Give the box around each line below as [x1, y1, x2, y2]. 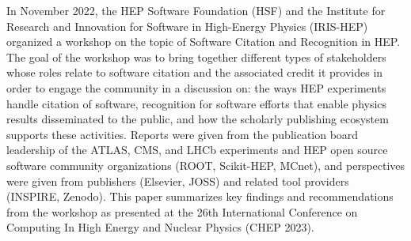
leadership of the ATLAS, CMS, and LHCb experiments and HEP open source [6, 141, 388, 158]
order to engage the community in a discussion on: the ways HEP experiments [6, 79, 386, 96]
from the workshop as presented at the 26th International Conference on [6, 203, 358, 220]
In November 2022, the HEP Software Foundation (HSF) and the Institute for [6, 2, 386, 18]
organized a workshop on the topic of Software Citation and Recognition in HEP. [6, 33, 401, 50]
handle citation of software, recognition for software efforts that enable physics [6, 95, 387, 111]
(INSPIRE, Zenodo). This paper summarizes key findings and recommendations [6, 188, 394, 205]
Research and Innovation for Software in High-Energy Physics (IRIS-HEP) [6, 17, 368, 34]
